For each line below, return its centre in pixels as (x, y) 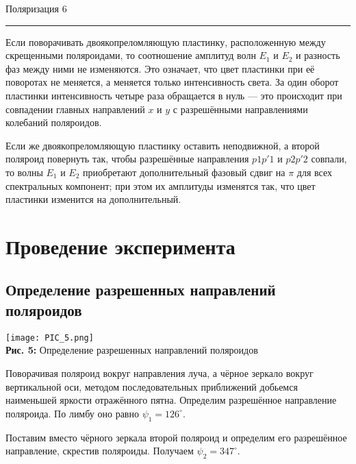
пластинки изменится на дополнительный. (93, 199)
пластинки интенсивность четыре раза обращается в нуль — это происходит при (174, 95)
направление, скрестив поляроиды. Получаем (100, 451)
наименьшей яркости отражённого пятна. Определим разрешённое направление (171, 400)
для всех (315, 172)
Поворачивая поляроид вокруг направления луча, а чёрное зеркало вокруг (160, 373)
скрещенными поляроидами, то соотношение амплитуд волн (131, 55)
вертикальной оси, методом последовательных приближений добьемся (152, 386)
